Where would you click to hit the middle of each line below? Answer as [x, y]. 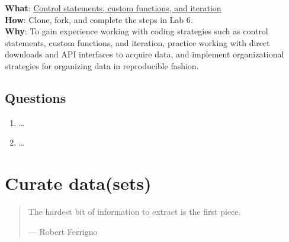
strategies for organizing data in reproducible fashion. [102, 65]
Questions [36, 97]
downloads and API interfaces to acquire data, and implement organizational [144, 54]
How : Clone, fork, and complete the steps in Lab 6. [99, 19]
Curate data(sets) [78, 183]
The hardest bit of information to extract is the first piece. [134, 212]
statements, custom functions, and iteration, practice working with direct [137, 42]
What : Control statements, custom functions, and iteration [113, 8]
